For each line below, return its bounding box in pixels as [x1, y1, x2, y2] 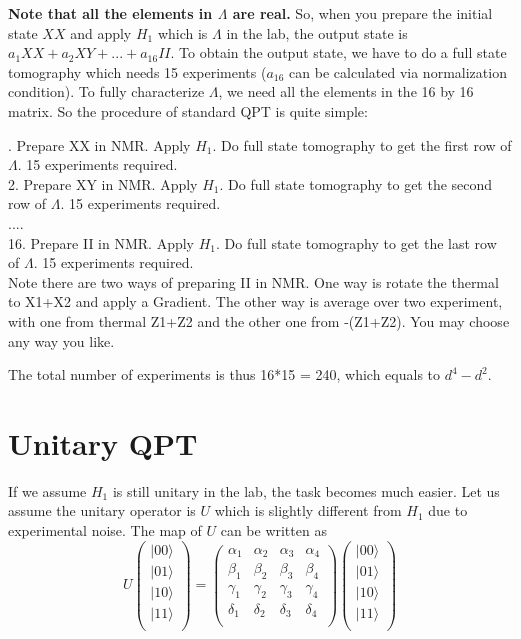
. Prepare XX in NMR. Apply [8, 134, 191, 155]
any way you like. [8, 330, 115, 351]
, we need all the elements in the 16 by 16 [218, 81, 474, 102]
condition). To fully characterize [8, 81, 205, 102]
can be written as [220, 520, 327, 540]
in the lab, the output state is [226, 22, 408, 43]
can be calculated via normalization [289, 61, 507, 82]
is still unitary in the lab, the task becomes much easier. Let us [112, 480, 500, 501]
